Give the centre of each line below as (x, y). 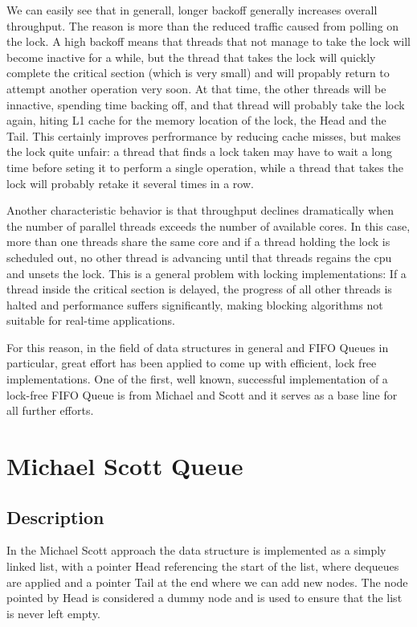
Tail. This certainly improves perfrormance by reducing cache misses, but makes (204, 135)
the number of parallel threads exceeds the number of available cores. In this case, (208, 225)
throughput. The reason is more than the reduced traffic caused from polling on (203, 25)
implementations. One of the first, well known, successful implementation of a (197, 379)
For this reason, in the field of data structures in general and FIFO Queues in (198, 347)
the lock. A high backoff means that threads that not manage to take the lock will (208, 41)
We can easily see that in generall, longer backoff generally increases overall (192, 10)
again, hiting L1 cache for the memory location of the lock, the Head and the (196, 120)
